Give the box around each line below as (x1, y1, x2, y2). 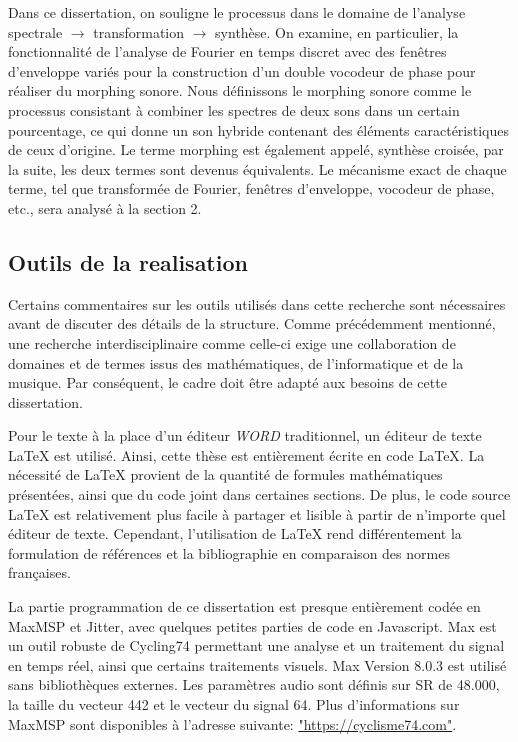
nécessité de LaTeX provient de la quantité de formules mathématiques (8, 464, 443, 485)
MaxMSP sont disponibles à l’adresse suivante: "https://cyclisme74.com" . (8, 713, 457, 734)
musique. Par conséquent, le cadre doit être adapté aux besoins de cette (8, 372, 447, 393)
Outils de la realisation (8, 246, 248, 277)
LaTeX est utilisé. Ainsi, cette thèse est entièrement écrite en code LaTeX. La (8, 444, 485, 465)
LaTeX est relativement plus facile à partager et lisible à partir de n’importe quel (8, 503, 506, 524)
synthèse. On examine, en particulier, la (215, 21, 459, 42)
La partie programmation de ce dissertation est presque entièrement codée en (8, 596, 481, 617)
